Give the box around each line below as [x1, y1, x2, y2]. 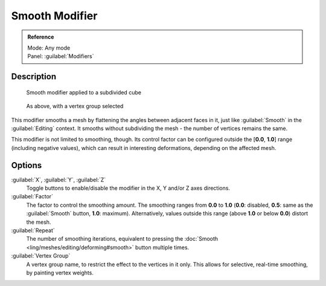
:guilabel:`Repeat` [11, 227, 56, 234]
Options [11, 160, 42, 171]
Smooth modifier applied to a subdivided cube [26, 88, 142, 96]
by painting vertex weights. [26, 269, 94, 276]
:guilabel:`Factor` [11, 193, 54, 200]
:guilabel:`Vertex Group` [11, 252, 71, 259]
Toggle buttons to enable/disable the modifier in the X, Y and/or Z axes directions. [26, 184, 231, 192]
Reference [27, 33, 54, 41]
